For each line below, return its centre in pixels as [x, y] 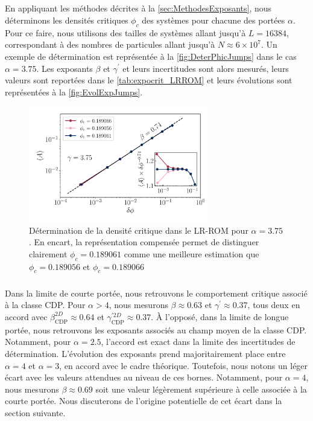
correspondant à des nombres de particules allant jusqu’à [110, 44]
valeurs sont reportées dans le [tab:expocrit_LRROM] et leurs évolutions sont [149, 80]
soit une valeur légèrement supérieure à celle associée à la [201, 389]
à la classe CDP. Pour [45, 305]
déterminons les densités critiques [67, 20]
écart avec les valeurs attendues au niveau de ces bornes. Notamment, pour [144, 377]
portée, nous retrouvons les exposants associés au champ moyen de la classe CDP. [156, 329]
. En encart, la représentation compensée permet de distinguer [144, 242]
